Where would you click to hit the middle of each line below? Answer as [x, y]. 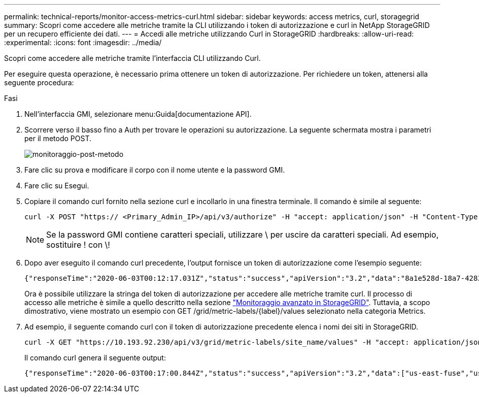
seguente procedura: [39, 82]
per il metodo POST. [58, 138]
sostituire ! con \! [78, 245]
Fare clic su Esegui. [57, 186]
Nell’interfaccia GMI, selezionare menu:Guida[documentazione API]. [138, 114]
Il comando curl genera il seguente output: [95, 358]
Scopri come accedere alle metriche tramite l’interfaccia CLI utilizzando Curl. [132, 58]
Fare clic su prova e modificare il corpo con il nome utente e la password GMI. [155, 170]
